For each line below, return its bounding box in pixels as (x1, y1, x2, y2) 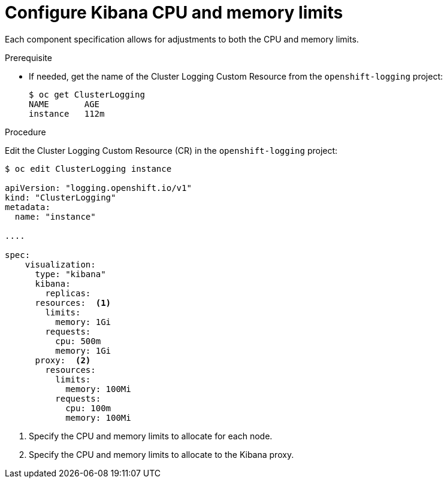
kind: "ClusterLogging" (5, 192, 116, 202)
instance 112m (29, 108, 105, 119)
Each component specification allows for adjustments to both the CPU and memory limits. (5, 34, 359, 44)
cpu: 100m (65, 403, 111, 413)
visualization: (25, 259, 96, 269)
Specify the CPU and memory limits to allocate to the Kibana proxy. (29, 449, 294, 460)
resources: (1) (35, 297, 111, 308)
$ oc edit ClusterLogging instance (5, 163, 172, 174)
